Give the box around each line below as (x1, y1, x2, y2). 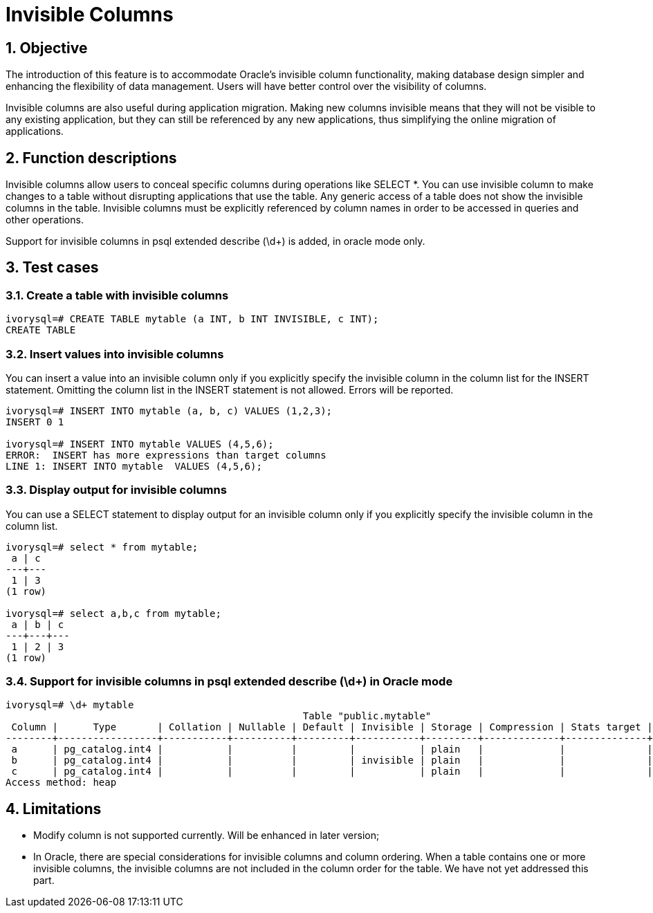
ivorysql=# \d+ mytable (6, 699, 134, 711)
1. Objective (6, 39, 88, 57)
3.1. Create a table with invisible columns (6, 288, 229, 302)
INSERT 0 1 (6, 416, 64, 427)
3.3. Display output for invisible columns (6, 483, 227, 497)
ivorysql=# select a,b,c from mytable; (6, 607, 221, 619)
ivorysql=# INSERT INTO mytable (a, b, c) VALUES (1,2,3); (6, 405, 333, 416)
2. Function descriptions (6, 149, 177, 167)
